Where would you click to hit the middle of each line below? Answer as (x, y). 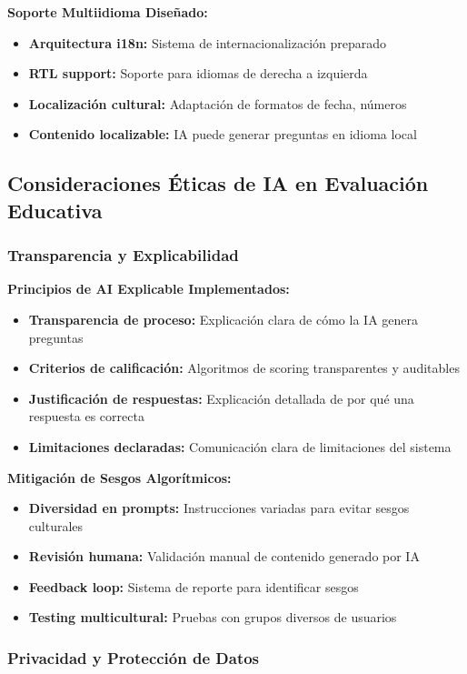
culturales (56, 525)
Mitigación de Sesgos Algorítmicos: (119, 477)
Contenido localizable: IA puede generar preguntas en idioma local (223, 134)
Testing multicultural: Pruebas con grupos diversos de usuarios (213, 617)
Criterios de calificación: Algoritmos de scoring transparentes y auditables (244, 368)
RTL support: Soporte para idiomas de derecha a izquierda (198, 73)
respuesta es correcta (86, 416)
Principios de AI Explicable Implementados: (149, 289)
